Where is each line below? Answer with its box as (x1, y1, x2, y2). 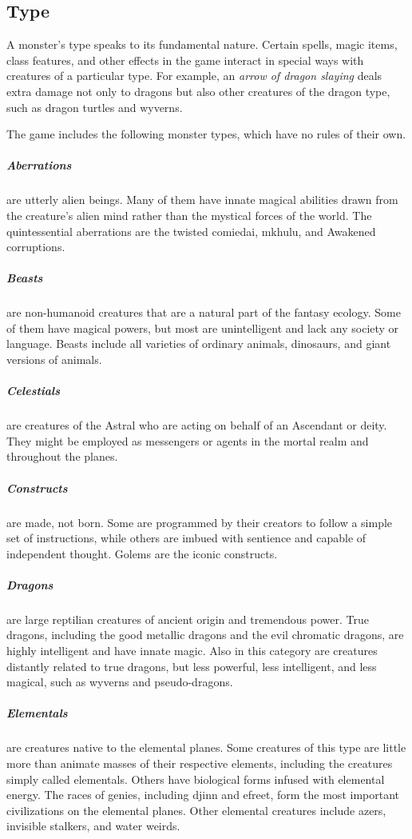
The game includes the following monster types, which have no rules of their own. (6, 126, 406, 142)
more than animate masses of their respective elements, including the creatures (6, 755, 393, 772)
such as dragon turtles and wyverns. (6, 98, 183, 115)
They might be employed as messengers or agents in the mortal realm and (6, 432, 369, 449)
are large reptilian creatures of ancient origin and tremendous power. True (6, 610, 369, 627)
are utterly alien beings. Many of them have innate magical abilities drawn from (6, 191, 398, 208)
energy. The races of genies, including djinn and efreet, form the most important (6, 786, 399, 803)
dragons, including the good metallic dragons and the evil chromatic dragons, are (6, 626, 404, 643)
